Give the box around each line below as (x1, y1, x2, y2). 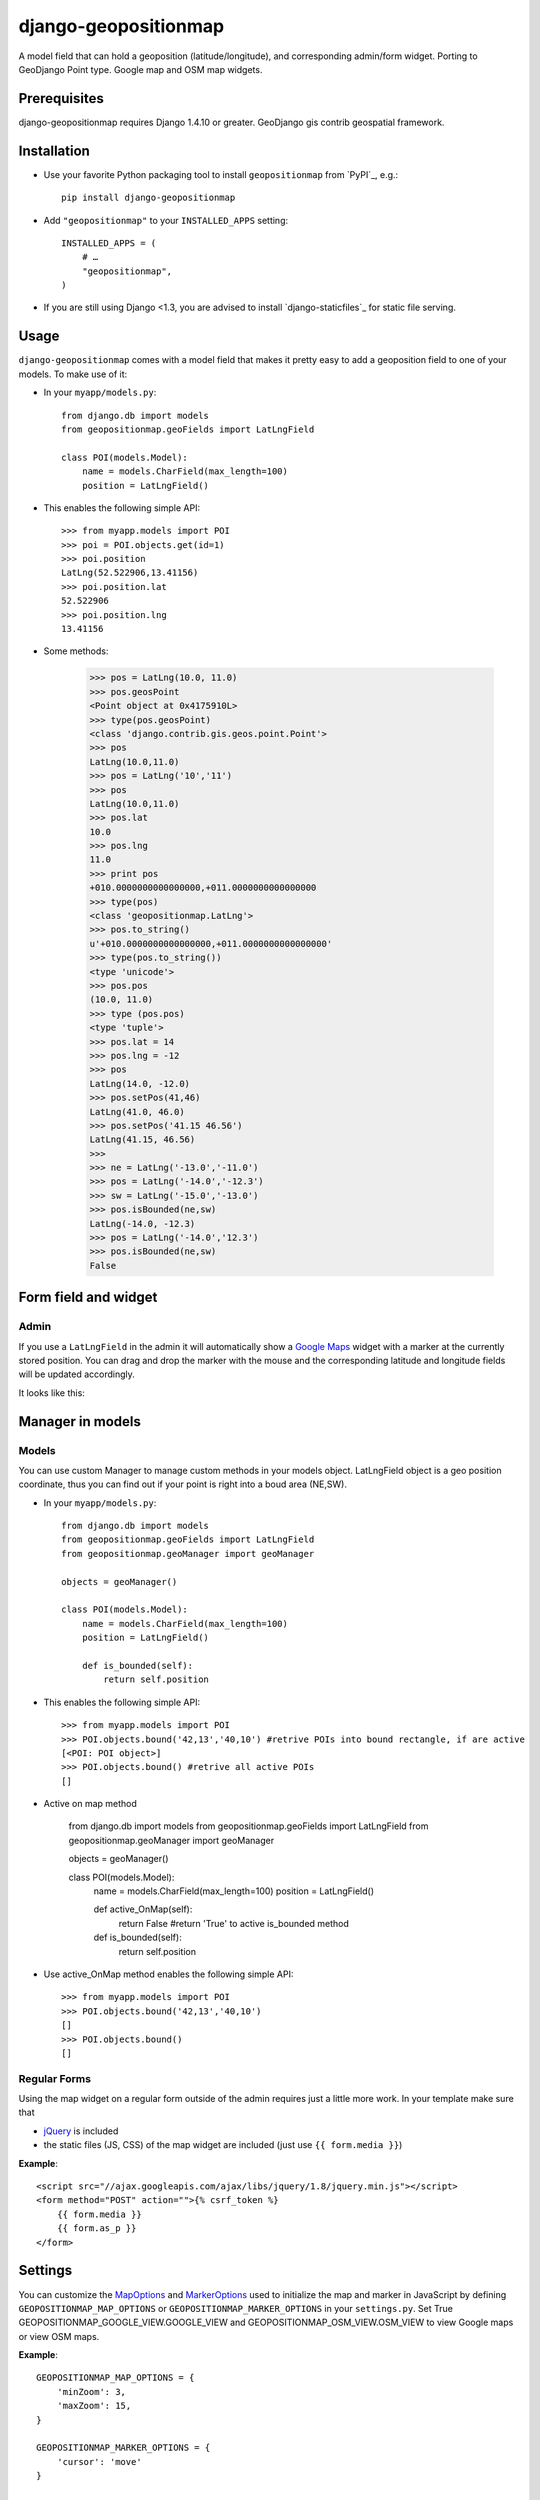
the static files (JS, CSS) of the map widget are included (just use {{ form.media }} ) (43, 2139, 403, 2151)
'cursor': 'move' (56, 2456, 142, 2467)
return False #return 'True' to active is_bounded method (118, 1917, 350, 1929)
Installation (18, 142, 90, 159)
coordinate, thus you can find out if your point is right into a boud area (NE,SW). (18, 1478, 347, 1490)
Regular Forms (18, 2071, 92, 2085)
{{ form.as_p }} (56, 2223, 137, 2234)
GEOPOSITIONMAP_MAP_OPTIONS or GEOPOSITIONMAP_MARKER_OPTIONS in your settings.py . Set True (18, 2302, 454, 2314)
